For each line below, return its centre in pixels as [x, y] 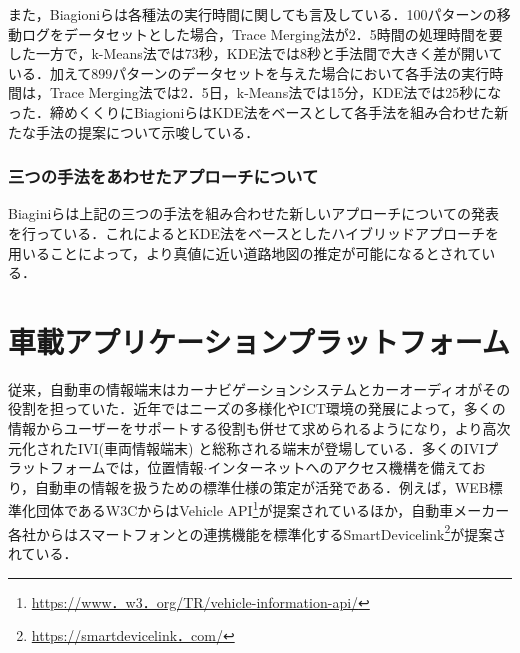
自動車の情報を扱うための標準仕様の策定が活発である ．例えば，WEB [262, 486]
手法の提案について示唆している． [147, 131]
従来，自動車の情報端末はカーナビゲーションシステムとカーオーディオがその [259, 388]
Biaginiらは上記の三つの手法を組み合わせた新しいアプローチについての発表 [253, 213]
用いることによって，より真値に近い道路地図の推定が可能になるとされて [245, 252]
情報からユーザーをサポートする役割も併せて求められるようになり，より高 [252, 428]
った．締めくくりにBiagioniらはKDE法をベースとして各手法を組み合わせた [251, 111]
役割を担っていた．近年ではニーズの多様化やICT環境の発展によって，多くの [257, 408]
